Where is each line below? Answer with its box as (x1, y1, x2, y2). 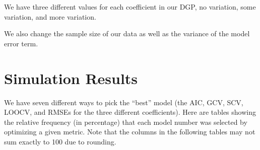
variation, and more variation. (4, 11, 96, 22)
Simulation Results (4, 67, 138, 88)
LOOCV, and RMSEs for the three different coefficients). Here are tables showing (4, 107, 256, 117)
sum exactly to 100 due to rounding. (4, 136, 116, 146)
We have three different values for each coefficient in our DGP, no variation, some (4, 2, 256, 12)
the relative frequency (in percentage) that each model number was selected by (4, 116, 247, 127)
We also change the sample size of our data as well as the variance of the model (4, 28, 250, 39)
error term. (4, 38, 38, 48)
